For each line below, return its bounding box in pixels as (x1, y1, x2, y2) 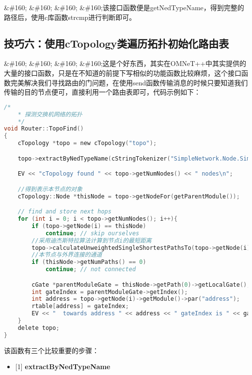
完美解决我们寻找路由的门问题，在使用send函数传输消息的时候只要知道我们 (10, 77, 248, 87)
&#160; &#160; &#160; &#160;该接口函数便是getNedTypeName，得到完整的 (4, 2, 244, 12)
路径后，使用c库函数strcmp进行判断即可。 (4, 12, 136, 22)
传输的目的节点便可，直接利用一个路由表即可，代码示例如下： (4, 87, 201, 97)
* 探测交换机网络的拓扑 (17, 111, 82, 118)
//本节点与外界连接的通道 (31, 251, 102, 259)
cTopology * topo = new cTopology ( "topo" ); (17, 140, 157, 147)
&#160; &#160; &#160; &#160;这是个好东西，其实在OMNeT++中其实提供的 (4, 58, 247, 68)
